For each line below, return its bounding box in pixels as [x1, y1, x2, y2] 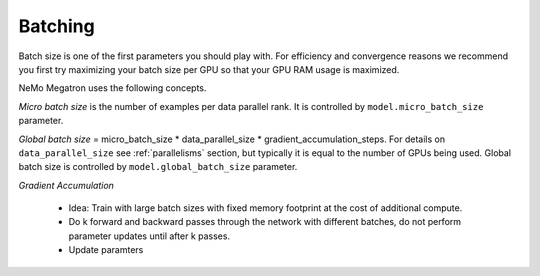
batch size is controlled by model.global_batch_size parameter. [18, 161, 298, 173]
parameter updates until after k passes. [68, 230, 230, 242]
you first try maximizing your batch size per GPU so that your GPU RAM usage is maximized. [18, 63, 400, 75]
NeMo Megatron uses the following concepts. [18, 82, 207, 94]
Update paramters [68, 244, 144, 256]
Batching [18, 15, 95, 37]
